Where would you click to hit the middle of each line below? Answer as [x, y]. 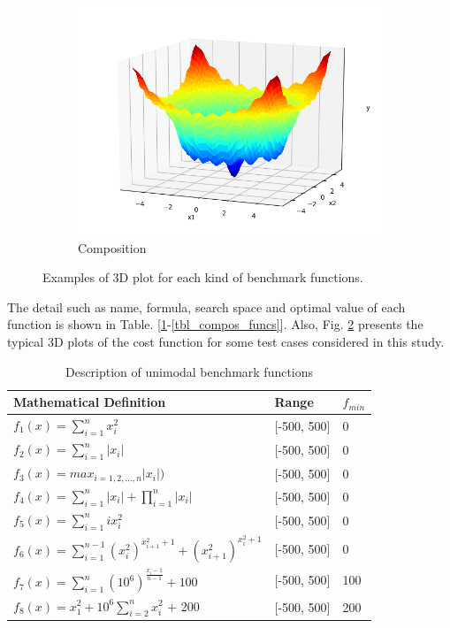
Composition [112, 247]
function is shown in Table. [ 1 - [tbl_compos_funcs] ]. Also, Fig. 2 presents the [215, 324]
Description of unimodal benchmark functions [189, 371]
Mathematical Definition [90, 402]
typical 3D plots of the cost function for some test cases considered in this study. [226, 341]
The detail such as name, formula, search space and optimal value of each [206, 306]
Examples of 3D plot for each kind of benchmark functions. [203, 277]
